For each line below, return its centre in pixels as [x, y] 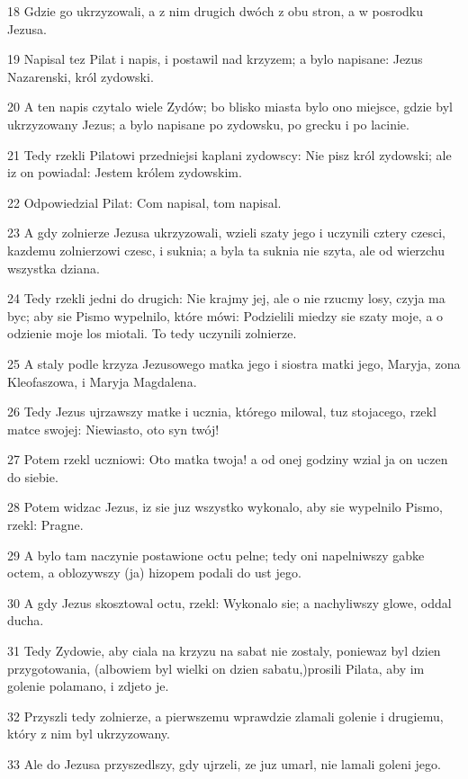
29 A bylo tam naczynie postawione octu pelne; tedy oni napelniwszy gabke [216, 555]
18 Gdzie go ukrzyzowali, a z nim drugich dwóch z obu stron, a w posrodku [216, 11]
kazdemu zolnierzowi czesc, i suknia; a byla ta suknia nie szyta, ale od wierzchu [226, 250]
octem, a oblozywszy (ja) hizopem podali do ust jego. [154, 573]
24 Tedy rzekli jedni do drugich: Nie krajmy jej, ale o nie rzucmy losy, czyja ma [226, 298]
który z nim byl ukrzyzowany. [89, 734]
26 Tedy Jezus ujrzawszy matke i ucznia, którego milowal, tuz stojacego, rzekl [222, 412]
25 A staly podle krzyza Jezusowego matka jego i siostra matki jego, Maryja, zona [234, 363]
